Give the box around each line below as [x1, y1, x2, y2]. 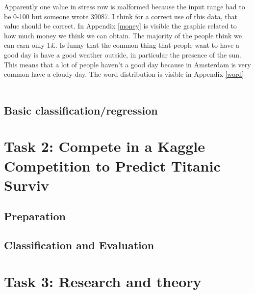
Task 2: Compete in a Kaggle [4, 136, 205, 156]
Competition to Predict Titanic [4, 155, 221, 176]
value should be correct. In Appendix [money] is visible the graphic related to [4, 21, 237, 31]
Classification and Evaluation [4, 237, 154, 253]
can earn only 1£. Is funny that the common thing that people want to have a [4, 40, 240, 50]
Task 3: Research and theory [4, 271, 202, 291]
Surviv [4, 175, 49, 195]
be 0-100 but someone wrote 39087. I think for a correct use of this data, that [4, 11, 237, 21]
